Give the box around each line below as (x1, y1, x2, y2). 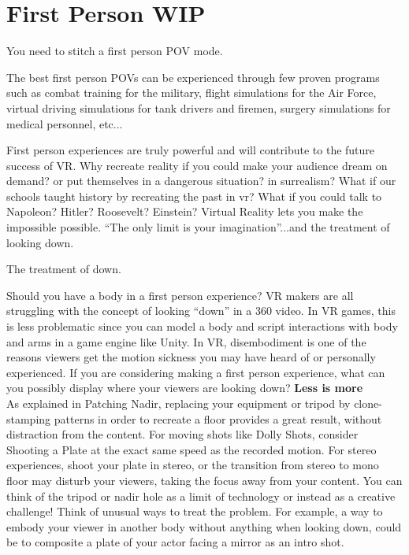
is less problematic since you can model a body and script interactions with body (6, 318, 398, 335)
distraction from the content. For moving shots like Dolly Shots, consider (6, 426, 359, 442)
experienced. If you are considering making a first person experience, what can (6, 364, 385, 380)
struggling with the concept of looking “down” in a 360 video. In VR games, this (6, 302, 396, 319)
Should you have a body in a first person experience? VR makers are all (6, 287, 354, 303)
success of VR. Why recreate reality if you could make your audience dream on (6, 157, 388, 173)
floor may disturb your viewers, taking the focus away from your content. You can (6, 472, 403, 488)
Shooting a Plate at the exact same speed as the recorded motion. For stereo (6, 441, 377, 457)
